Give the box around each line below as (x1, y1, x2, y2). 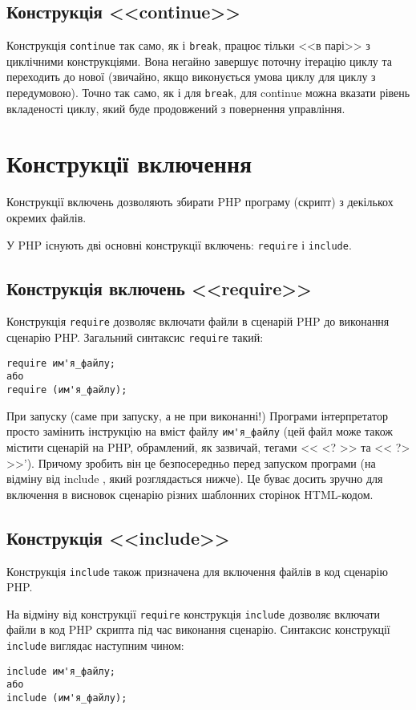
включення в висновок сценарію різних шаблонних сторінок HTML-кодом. (6, 485, 374, 502)
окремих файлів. (6, 209, 87, 226)
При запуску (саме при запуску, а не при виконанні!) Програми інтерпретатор (6, 407, 388, 424)
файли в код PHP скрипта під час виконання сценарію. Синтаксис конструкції (6, 621, 390, 638)
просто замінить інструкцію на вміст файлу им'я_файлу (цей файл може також (6, 423, 393, 440)
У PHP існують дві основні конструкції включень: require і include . (6, 236, 352, 253)
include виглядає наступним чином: (6, 637, 184, 654)
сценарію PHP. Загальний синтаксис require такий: (6, 329, 264, 346)
